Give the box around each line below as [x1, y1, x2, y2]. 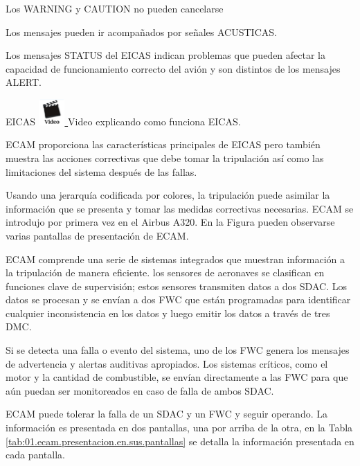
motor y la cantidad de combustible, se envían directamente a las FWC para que [6, 370, 348, 384]
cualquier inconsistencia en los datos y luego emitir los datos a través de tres [6, 305, 330, 320]
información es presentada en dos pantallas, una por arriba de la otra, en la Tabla [6, 420, 353, 435]
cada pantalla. [6, 447, 65, 462]
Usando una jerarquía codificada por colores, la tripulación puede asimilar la [6, 188, 330, 202]
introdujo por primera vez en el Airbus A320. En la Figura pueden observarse [6, 215, 335, 229]
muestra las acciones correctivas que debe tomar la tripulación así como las [6, 150, 324, 165]
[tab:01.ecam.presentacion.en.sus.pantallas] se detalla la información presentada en [6, 433, 354, 448]
